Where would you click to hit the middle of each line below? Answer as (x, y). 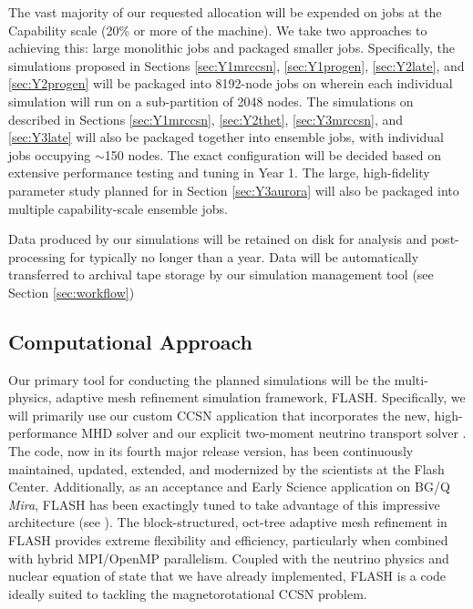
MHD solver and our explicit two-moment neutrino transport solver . (274, 433)
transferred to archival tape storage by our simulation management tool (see (221, 274)
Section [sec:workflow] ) (72, 292)
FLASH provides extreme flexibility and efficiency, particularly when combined (228, 540)
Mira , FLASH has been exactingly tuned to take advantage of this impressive (224, 504)
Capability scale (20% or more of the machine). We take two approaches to (218, 30)
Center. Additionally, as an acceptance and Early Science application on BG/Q (229, 487)
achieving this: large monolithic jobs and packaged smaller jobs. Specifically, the (232, 48)
